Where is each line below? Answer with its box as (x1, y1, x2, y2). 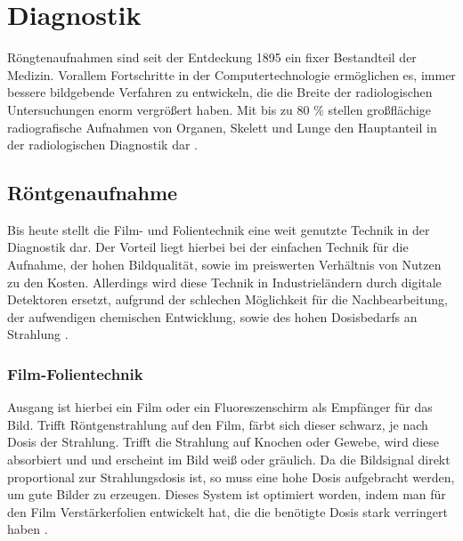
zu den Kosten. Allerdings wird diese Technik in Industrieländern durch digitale (7, 272, 442, 291)
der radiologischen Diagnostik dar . (7, 135, 199, 154)
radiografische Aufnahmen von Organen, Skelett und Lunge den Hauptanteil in (7, 117, 437, 136)
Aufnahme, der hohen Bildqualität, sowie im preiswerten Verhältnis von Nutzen (7, 255, 442, 274)
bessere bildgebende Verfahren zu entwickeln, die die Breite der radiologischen (7, 83, 433, 101)
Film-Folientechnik (7, 362, 143, 384)
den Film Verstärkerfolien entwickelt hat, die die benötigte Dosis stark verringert (7, 502, 448, 521)
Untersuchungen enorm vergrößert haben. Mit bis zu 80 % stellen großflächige (7, 100, 432, 118)
